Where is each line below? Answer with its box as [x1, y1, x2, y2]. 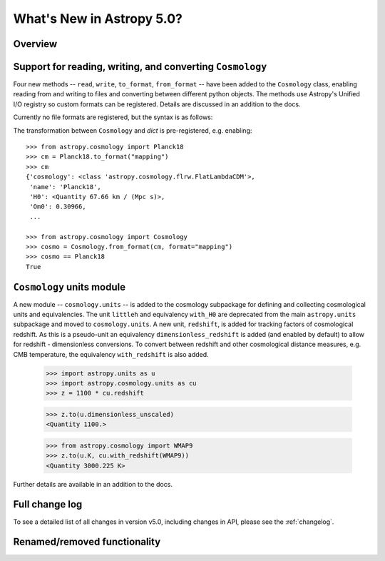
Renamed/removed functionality [13, 536, 161, 548]
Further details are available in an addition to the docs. [13, 480, 173, 488]
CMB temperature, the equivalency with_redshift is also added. [13, 350, 210, 358]
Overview [13, 38, 58, 50]
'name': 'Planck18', [29, 183, 101, 191]
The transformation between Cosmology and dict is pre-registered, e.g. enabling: [13, 126, 252, 135]
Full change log [13, 498, 83, 510]
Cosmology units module [13, 280, 126, 293]
